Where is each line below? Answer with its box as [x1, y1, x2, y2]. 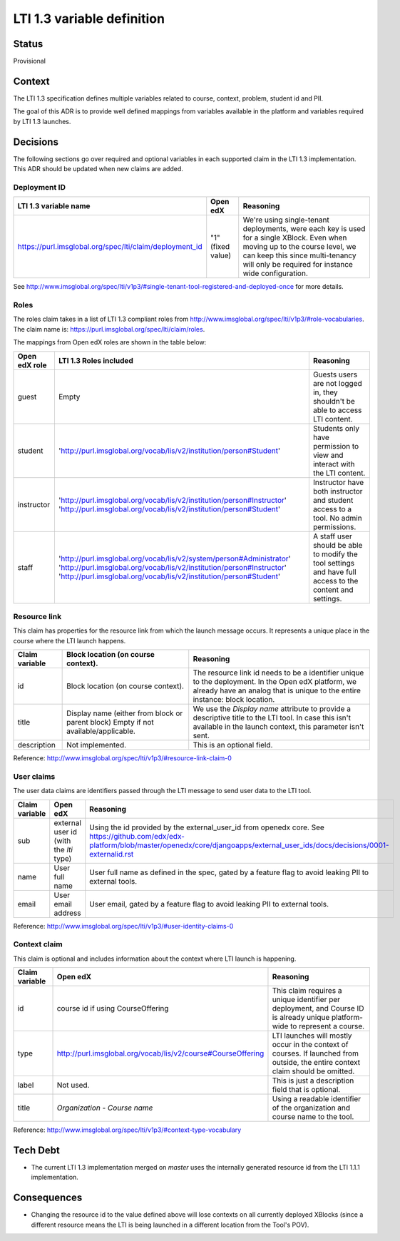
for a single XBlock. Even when [242, 233, 347, 242]
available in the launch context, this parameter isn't [193, 722, 364, 732]
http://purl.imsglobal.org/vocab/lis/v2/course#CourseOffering [56, 1048, 265, 1058]
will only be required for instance [242, 260, 353, 270]
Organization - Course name [56, 1103, 153, 1113]
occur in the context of [272, 1040, 349, 1050]
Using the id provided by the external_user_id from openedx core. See [89, 822, 324, 832]
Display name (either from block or [66, 708, 183, 718]
